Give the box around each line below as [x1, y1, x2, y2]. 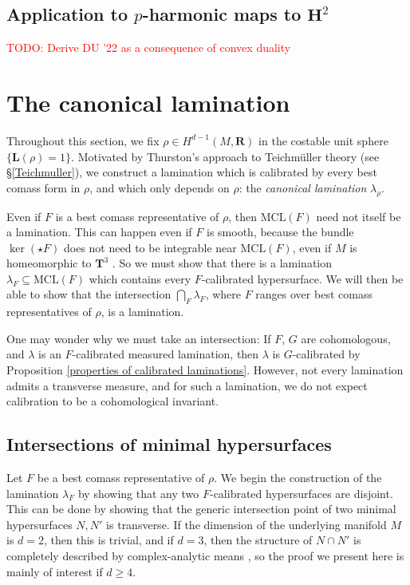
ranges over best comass [255, 286, 373, 302]
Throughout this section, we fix [6, 132, 160, 148]
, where [205, 286, 242, 302]
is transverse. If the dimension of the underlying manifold [106, 516, 387, 532]
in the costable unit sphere [258, 132, 388, 148]
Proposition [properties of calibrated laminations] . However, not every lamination [6, 362, 404, 378]
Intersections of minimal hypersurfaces [6, 432, 332, 457]
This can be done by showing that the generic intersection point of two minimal [6, 500, 396, 517]
